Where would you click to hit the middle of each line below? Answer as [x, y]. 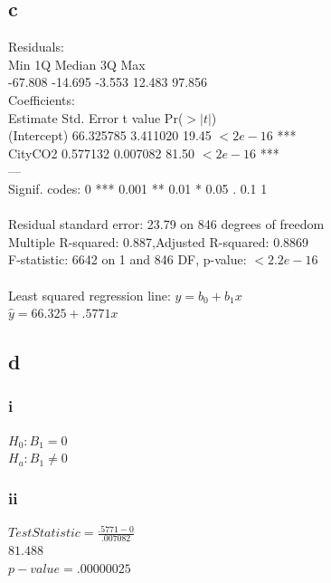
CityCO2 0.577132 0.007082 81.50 [102, 153]
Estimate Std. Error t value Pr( [96, 117]
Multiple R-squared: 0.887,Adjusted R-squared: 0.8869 [159, 241]
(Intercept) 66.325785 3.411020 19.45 [110, 135]
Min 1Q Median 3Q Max [77, 64]
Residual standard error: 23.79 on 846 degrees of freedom [166, 224]
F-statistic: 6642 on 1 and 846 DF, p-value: [128, 259]
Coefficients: [42, 99]
